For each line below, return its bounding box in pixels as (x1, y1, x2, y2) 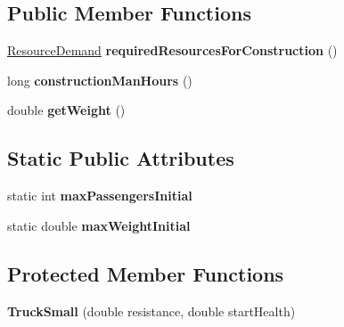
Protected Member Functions (7, 259, 284, 287)
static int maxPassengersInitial (7, 186, 192, 205)
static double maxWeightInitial (7, 216, 191, 234)
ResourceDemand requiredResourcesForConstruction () (7, 41, 338, 60)
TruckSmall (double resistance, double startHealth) (7, 301, 296, 320)
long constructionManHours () (7, 70, 192, 89)
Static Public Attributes (7, 144, 234, 172)
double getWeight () (7, 101, 126, 119)
